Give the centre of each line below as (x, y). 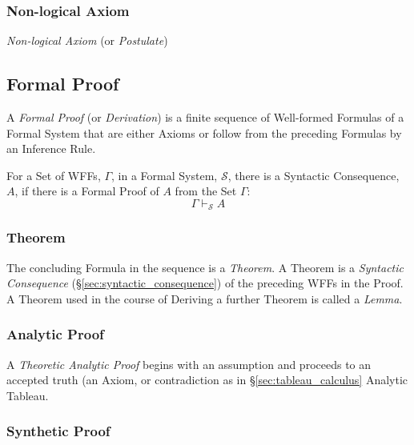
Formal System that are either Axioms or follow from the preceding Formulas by (204, 132)
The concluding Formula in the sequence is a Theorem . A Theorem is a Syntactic (205, 267)
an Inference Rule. (51, 148)
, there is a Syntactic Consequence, (314, 175)
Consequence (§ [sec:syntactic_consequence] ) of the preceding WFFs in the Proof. (205, 283)
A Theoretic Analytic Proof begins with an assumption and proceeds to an (189, 364)
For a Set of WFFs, (54, 175)
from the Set (206, 191)
